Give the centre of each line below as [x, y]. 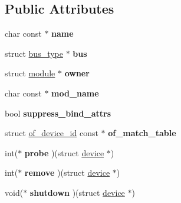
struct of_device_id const [52, 133]
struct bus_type [34, 53]
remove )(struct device [67, 173]
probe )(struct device [64, 152]
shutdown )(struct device [77, 192]
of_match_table [142, 133]
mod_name [75, 93]
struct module [30, 73]
